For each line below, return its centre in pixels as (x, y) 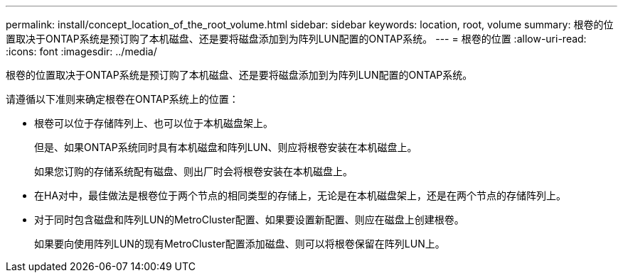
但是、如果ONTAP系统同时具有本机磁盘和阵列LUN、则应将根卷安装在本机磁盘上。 (226, 147)
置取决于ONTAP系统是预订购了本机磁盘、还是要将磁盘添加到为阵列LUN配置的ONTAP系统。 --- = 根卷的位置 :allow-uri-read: (296, 39)
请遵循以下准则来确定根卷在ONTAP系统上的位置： (122, 99)
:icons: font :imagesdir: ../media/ (81, 51)
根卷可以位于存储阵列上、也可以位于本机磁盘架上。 (154, 123)
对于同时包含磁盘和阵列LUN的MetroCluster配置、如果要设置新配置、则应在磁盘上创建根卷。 (249, 219)
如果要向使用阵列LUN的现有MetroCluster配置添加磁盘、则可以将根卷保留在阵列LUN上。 (240, 244)
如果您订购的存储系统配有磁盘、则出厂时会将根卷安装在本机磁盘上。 (193, 171)
